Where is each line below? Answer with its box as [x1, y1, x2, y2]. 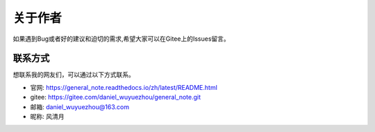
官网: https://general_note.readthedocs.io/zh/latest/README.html [30, 83, 218, 91]
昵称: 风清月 [30, 113, 65, 121]
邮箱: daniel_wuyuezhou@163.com [30, 102, 130, 111]
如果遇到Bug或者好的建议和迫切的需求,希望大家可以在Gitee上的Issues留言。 [12, 35, 231, 43]
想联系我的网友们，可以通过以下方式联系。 [12, 70, 135, 79]
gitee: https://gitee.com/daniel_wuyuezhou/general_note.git [30, 93, 201, 102]
